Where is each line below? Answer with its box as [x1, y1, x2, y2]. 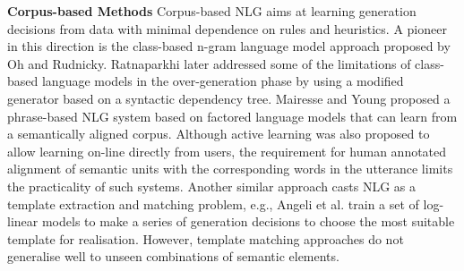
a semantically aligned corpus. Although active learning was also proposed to [7, 124, 430, 143]
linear [7, 212, 39, 231]
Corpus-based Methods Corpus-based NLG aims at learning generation [7, 2, 417, 20]
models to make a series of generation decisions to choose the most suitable [41, 212, 455, 231]
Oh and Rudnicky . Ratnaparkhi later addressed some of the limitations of [7, 54, 411, 72]
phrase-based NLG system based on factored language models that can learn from [7, 106, 458, 125]
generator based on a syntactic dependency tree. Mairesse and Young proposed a [7, 89, 451, 107]
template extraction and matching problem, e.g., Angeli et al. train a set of [7, 194, 419, 213]
